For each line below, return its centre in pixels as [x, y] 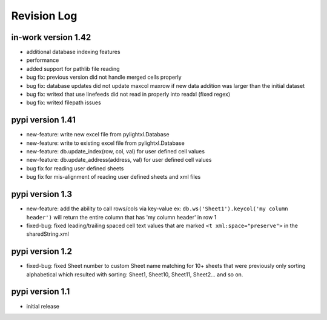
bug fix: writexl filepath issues [64, 102]
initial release [43, 306]
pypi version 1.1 [41, 292]
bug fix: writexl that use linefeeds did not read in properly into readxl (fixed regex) [128, 95]
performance [43, 60]
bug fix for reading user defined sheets [75, 168]
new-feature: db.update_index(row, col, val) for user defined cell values [116, 152]
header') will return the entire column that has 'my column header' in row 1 [121, 217]
